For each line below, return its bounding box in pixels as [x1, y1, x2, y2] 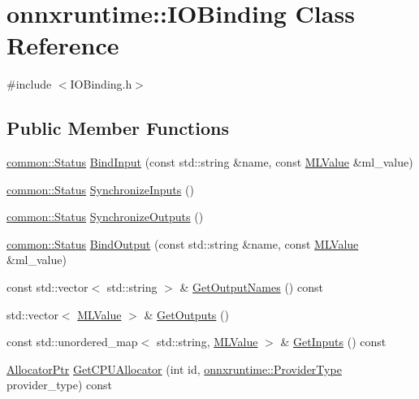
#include [6, 76, 52, 93]
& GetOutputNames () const [179, 279, 323, 296]
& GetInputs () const [280, 333, 387, 350]
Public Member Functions [6, 115, 229, 141]
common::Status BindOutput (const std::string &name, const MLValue [6, 235, 359, 252]
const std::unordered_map [6, 333, 138, 350]
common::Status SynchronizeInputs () [6, 180, 194, 197]
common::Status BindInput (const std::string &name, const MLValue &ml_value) [6, 154, 413, 171]
